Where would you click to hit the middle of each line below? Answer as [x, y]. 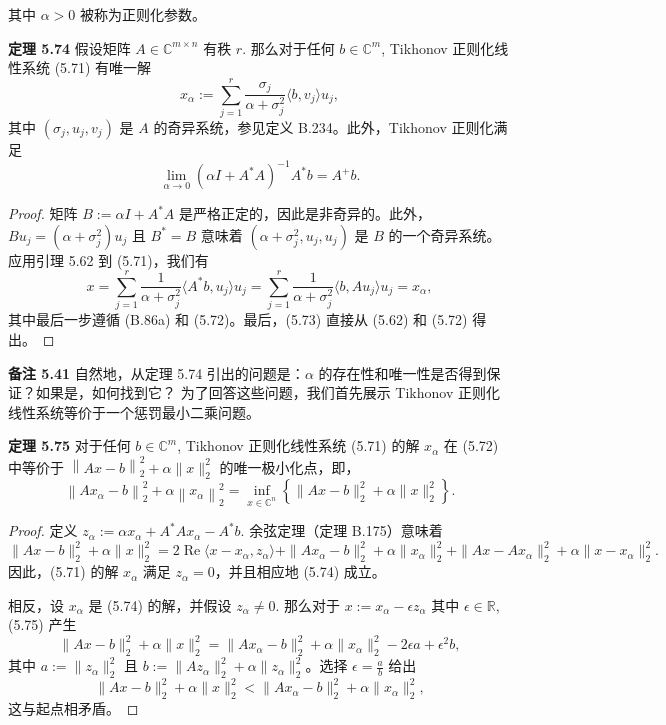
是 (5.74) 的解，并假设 [160, 604]
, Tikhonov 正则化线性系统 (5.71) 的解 [298, 445]
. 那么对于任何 [288, 47]
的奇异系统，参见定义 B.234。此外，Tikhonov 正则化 [323, 126]
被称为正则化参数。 [142, 14]
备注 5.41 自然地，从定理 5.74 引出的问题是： [156, 372]
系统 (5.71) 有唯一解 [86, 67]
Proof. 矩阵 [43, 213]
